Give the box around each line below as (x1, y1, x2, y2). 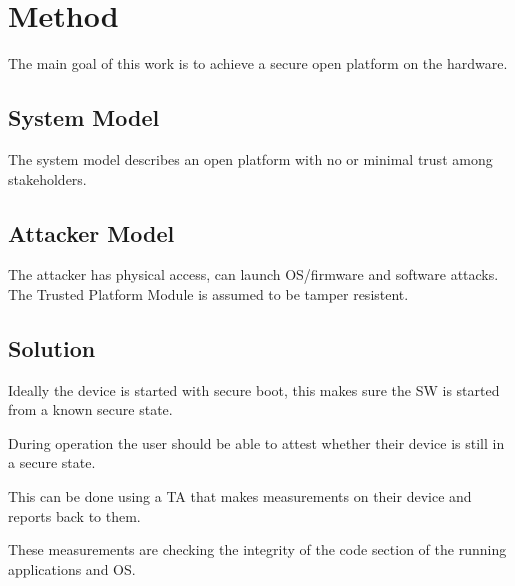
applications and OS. (8, 558, 136, 579)
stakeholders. (8, 168, 87, 189)
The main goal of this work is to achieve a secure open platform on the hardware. (8, 53, 508, 74)
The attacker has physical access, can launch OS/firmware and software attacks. (8, 264, 499, 285)
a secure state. (8, 452, 96, 473)
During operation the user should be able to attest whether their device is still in (8, 432, 505, 453)
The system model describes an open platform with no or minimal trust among (8, 148, 493, 169)
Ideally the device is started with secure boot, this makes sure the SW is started (8, 379, 500, 400)
